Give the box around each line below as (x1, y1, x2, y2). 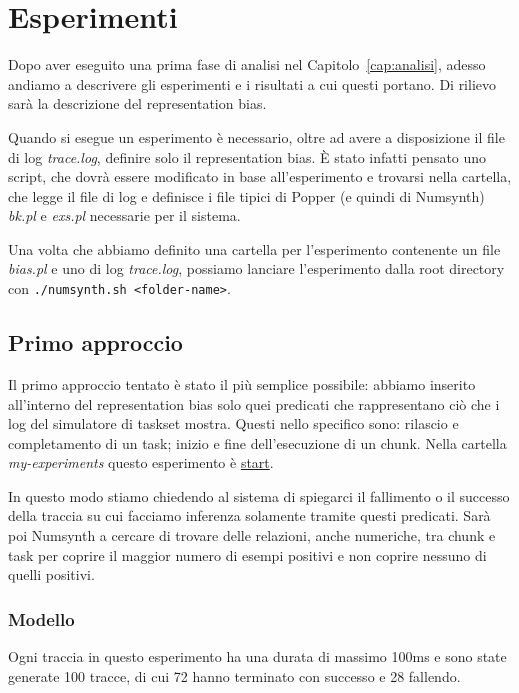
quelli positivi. (8, 564, 95, 585)
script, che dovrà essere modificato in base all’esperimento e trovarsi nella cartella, (8, 166, 512, 187)
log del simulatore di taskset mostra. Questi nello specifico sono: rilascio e (8, 413, 459, 434)
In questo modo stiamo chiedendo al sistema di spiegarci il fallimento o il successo (8, 485, 510, 506)
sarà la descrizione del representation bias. (8, 93, 267, 114)
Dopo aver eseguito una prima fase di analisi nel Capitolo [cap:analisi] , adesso (8, 54, 486, 75)
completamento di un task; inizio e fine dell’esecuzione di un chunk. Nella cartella (8, 432, 507, 453)
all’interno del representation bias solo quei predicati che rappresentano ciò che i (8, 393, 500, 414)
